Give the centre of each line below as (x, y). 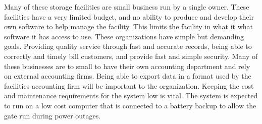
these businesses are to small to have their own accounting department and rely (127, 66)
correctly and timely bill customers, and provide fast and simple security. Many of (131, 56)
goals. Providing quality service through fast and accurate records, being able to (128, 46)
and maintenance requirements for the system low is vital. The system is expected (131, 96)
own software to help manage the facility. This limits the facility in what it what (128, 26)
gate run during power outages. (53, 115)
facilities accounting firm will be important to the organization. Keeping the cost (129, 85)
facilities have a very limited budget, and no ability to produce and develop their (129, 16)
